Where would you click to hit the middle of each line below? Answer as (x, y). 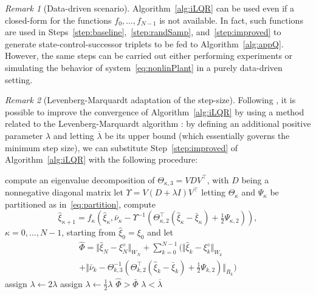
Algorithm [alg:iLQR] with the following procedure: (101, 159)
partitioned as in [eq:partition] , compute (80, 204)
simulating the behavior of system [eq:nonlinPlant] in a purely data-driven (144, 67)
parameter (24, 135)
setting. (19, 79)
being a (255, 179)
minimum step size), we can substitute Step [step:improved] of (122, 147)
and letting (74, 135)
